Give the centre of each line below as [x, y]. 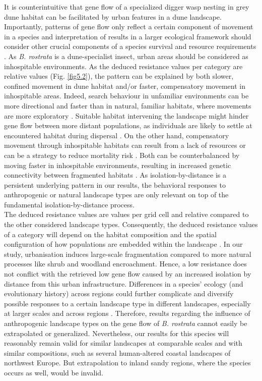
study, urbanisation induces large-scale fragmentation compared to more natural [128, 254]
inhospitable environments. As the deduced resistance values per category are [123, 66]
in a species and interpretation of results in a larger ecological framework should [128, 36]
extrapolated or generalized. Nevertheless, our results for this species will [117, 333]
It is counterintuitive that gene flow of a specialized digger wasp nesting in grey [127, 7]
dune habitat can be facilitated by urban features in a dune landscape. [113, 16]
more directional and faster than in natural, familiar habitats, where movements [128, 105]
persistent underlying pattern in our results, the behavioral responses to [115, 184]
